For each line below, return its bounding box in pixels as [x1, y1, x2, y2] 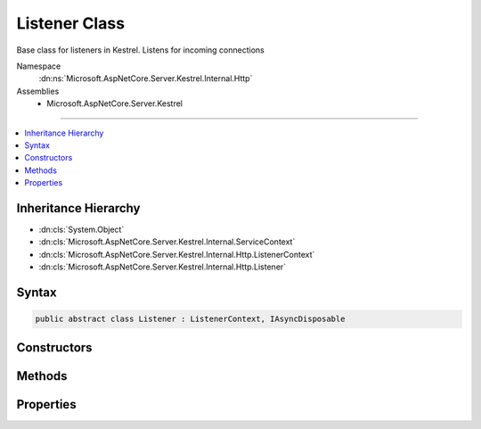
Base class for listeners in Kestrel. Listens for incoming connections [16, 45, 265, 55]
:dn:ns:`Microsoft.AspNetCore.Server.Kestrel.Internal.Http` [38, 73, 253, 84]
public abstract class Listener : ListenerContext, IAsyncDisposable [35, 314, 346, 325]
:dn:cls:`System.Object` [38, 224, 125, 235]
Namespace [16, 61, 61, 71]
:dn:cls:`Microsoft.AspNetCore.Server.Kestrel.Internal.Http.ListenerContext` [38, 249, 315, 260]
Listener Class [16, 13, 125, 33]
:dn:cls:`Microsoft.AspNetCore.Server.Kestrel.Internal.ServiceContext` [38, 236, 296, 247]
